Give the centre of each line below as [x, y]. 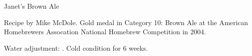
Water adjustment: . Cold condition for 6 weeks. [76, 48]
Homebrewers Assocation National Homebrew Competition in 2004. [105, 32]
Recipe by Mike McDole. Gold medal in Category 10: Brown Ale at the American [126, 22]
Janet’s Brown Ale [31, 6]
